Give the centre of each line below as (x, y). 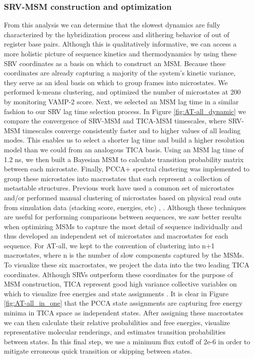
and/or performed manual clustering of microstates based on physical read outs (123, 197)
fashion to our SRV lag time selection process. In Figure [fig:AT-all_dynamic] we (125, 111)
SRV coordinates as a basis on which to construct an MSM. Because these (115, 63)
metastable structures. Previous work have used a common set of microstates (119, 188)
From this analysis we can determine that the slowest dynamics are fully (112, 25)
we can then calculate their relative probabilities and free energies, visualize (117, 322)
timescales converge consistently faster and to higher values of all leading (132, 130)
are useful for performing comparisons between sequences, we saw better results (123, 217)
